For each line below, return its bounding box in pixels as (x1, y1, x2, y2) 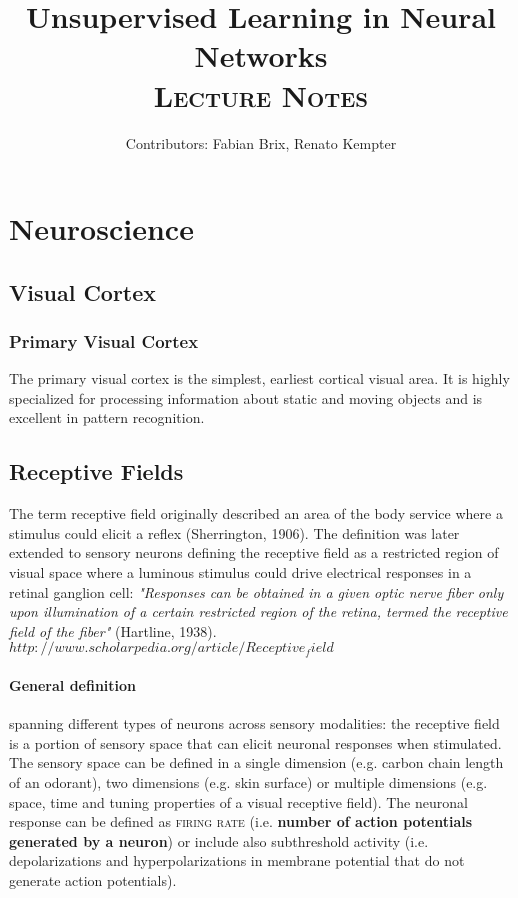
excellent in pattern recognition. (9, 407, 205, 428)
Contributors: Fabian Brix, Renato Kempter (125, 132, 397, 153)
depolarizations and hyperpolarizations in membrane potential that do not (9, 850, 465, 871)
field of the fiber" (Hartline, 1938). (9, 620, 217, 641)
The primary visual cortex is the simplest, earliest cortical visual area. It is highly (9, 368, 510, 389)
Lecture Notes (153, 74, 369, 115)
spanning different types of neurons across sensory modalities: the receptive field (9, 713, 500, 734)
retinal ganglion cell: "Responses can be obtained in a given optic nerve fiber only (9, 581, 504, 602)
